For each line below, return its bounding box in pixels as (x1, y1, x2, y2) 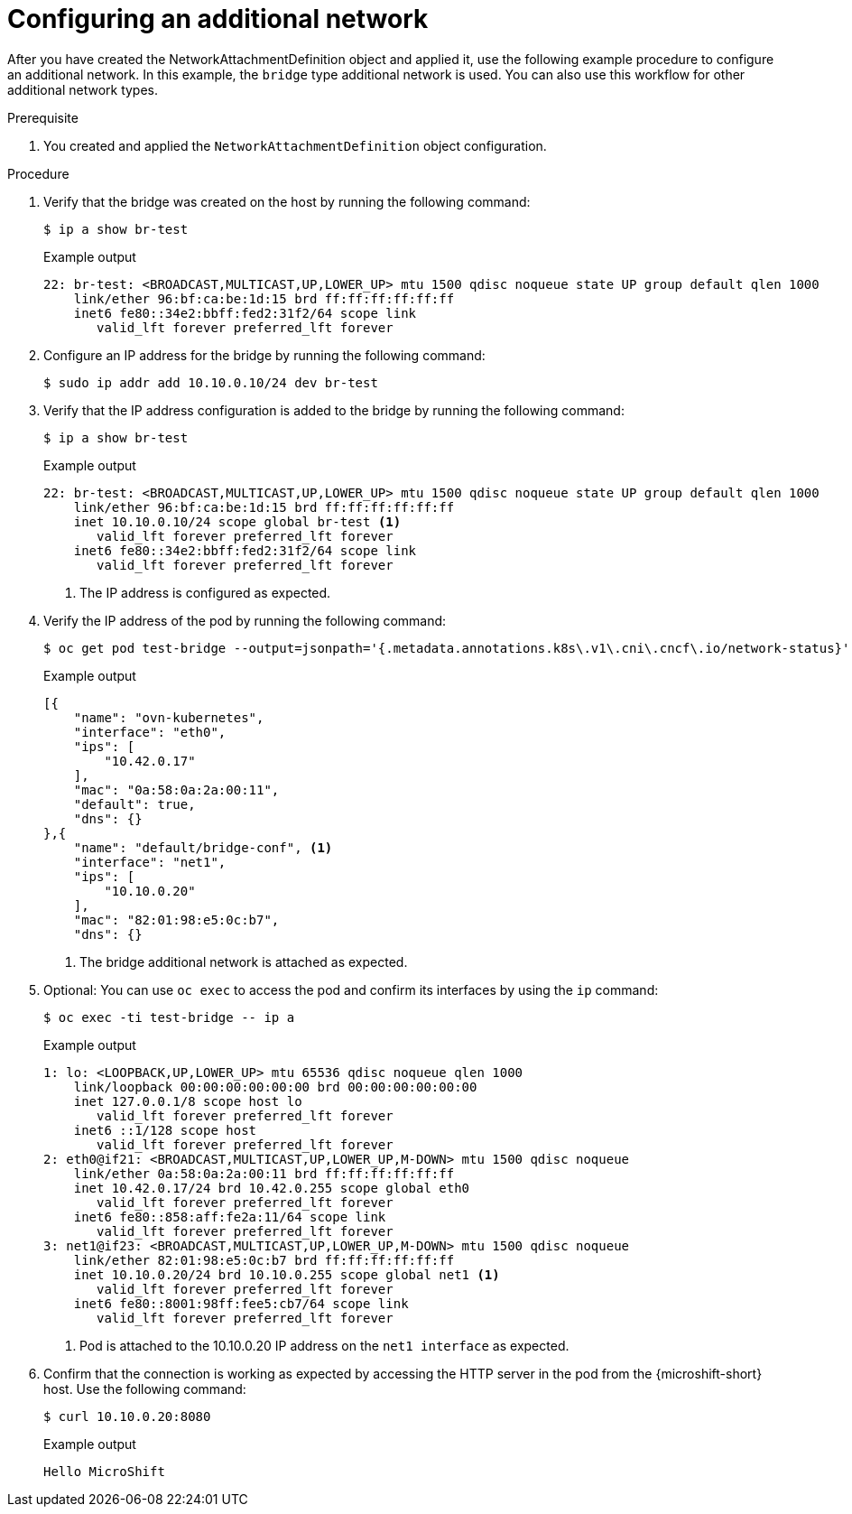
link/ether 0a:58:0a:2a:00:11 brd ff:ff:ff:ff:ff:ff (73, 1166, 455, 1181)
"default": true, (73, 796, 196, 812)
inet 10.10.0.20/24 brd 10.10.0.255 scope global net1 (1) (73, 1267, 500, 1282)
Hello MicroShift (43, 1463, 165, 1479)
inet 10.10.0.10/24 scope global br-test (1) (73, 514, 402, 529)
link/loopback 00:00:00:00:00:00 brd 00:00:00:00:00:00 (73, 1079, 477, 1094)
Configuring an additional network (7, 4, 429, 34)
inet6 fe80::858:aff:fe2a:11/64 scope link (73, 1209, 386, 1224)
